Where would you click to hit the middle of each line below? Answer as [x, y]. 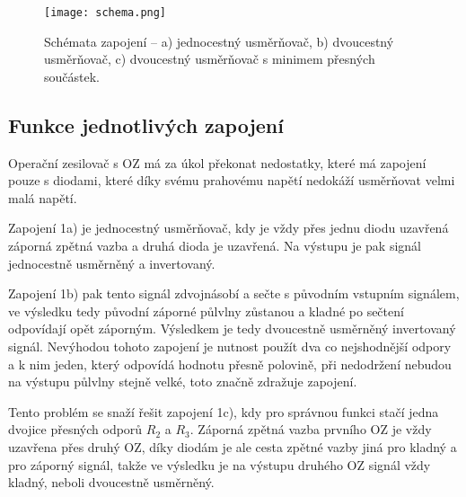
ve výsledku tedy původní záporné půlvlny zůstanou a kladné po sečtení [206, 311]
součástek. [72, 76]
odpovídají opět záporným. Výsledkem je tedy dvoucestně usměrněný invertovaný [232, 328]
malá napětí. [43, 197]
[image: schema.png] [106, 13]
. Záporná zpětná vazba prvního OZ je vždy [311, 429]
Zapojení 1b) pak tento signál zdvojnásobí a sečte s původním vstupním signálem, [234, 293]
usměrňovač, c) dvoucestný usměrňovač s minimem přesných [210, 59]
